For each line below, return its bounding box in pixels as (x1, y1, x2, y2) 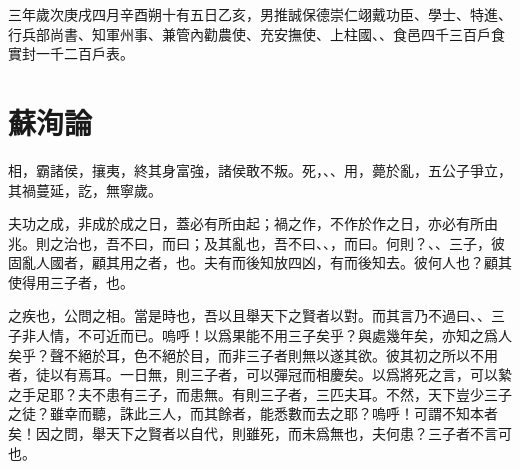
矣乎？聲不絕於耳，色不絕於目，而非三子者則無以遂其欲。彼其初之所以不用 (8, 344, 498, 365)
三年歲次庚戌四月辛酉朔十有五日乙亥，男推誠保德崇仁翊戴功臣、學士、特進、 (8, 4, 512, 24)
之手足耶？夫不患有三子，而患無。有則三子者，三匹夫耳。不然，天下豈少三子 (8, 383, 512, 404)
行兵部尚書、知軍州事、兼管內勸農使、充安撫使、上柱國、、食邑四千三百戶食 (8, 23, 505, 44)
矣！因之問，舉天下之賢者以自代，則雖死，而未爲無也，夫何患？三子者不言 (8, 423, 498, 444)
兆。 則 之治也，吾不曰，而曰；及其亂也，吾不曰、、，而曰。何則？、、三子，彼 (8, 232, 505, 253)
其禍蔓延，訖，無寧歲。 (8, 179, 162, 200)
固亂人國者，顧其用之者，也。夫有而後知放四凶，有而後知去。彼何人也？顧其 (8, 252, 512, 273)
